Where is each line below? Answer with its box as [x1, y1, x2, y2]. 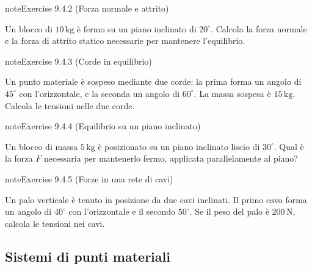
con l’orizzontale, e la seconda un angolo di [19, 87, 180, 99]
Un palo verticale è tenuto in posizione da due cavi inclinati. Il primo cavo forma [5, 193, 307, 206]
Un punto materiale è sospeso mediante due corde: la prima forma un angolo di [5, 75, 302, 88]
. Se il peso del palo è [189, 205, 269, 218]
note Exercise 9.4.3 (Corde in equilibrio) [5, 54, 152, 67]
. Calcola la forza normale [211, 22, 307, 35]
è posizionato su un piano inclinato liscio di [98, 140, 260, 152]
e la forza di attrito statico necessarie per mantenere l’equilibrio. [5, 34, 245, 47]
